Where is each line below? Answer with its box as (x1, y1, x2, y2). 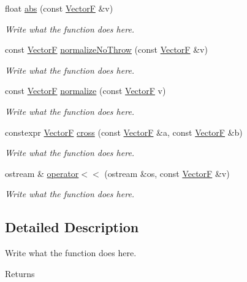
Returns (5, 267, 35, 280)
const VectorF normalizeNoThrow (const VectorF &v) (5, 43, 208, 56)
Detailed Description (5, 217, 139, 237)
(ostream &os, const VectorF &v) (104, 166, 230, 179)
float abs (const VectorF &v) (5, 2, 113, 14)
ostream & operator (5, 166, 79, 179)
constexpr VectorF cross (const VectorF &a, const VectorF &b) (5, 125, 243, 138)
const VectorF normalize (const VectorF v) (5, 84, 166, 97)
